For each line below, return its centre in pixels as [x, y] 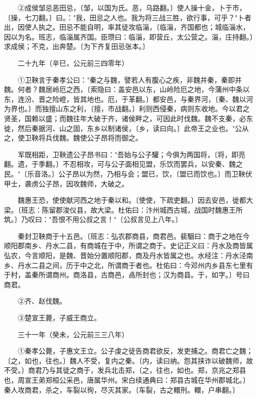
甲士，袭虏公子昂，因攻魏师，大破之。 [66, 183]
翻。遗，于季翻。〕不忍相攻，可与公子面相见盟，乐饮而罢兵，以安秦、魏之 [123, 164]
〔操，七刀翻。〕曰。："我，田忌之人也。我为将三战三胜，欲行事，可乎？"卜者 [128, 17]
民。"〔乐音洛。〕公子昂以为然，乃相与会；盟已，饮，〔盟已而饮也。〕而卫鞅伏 [128, 173]
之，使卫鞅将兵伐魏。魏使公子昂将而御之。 [73, 138]
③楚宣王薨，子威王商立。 [59, 318]
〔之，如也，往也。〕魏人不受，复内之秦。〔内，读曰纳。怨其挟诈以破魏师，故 [128, 360]
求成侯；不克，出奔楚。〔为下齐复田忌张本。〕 [77, 46]
